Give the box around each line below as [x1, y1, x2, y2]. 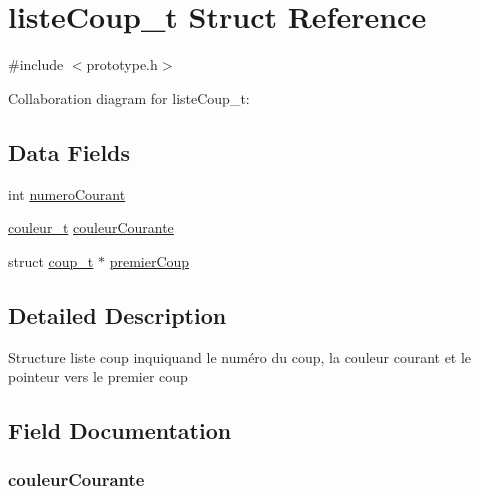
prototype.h [86, 54, 158, 75]
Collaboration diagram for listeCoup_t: [8, 87, 250, 108]
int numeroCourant [8, 183, 126, 204]
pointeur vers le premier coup [8, 366, 188, 387]
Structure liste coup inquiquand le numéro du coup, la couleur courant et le [8, 346, 472, 367]
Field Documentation [8, 415, 232, 446]
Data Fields [8, 136, 131, 167]
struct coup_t [8, 250, 94, 271]
